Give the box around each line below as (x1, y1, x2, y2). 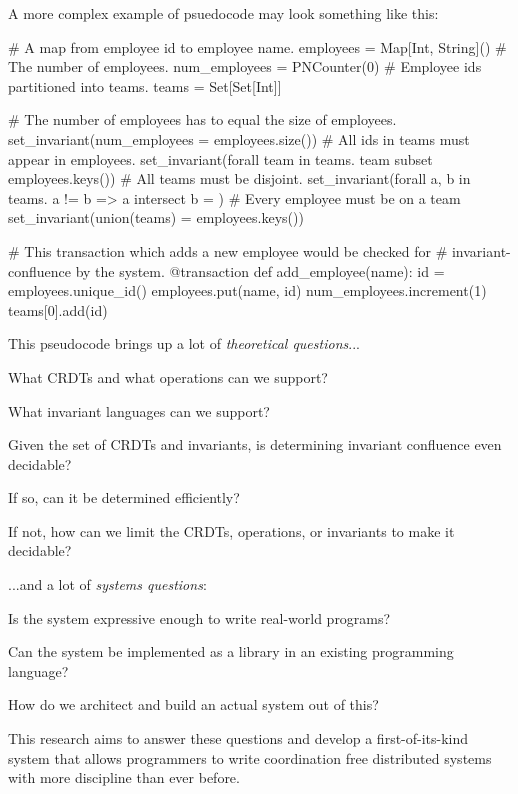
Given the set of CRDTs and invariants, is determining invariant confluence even (8, 434, 502, 455)
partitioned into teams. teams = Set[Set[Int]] (8, 75, 282, 96)
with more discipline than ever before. (8, 767, 240, 788)
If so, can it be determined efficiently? (8, 487, 240, 508)
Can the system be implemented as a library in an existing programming (8, 641, 454, 662)
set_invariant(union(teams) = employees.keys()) (8, 207, 304, 228)
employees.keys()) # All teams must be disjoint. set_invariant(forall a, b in (8, 168, 471, 189)
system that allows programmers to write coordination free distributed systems (8, 747, 492, 768)
